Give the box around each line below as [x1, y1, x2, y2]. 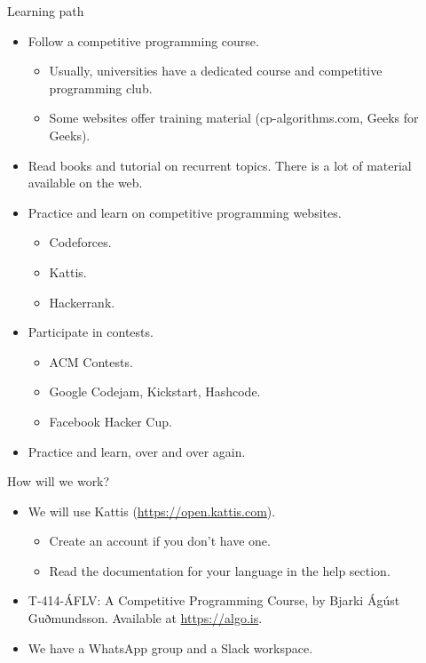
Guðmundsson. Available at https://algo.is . [28, 609, 263, 627]
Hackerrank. [49, 292, 115, 311]
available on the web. [28, 173, 143, 192]
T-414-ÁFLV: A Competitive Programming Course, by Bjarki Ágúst [28, 591, 400, 610]
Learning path [7, 2, 84, 20]
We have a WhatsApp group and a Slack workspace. [28, 638, 313, 657]
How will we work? [7, 472, 110, 491]
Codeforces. [49, 233, 112, 252]
